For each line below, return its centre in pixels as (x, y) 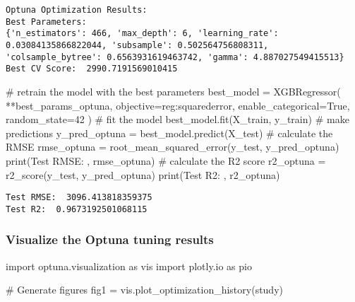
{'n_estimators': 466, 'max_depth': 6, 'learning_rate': (142, 34)
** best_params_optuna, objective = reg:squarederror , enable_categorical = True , (178, 105)
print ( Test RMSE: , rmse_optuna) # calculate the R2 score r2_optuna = (166, 160)
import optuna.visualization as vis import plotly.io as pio (129, 266)
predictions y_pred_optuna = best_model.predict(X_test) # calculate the (169, 133)
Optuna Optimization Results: (77, 10)
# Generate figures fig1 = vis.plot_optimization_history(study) (144, 290)
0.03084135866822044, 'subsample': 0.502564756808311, (137, 45)
